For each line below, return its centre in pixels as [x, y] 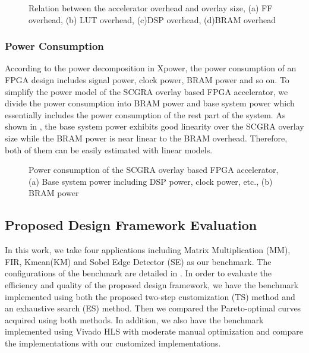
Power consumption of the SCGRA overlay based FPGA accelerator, [154, 170]
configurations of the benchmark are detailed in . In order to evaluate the [138, 273]
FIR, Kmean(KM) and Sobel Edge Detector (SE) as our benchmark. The [138, 261]
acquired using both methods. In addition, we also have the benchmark [134, 319]
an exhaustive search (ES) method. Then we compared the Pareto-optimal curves [153, 308]
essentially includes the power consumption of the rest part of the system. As [145, 114]
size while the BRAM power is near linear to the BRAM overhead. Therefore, [146, 138]
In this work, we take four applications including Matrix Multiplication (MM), [148, 250]
